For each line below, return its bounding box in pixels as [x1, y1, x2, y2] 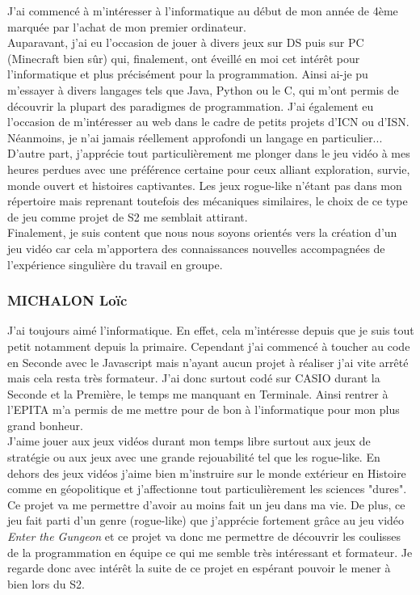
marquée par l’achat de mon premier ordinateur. [7, 18, 246, 35]
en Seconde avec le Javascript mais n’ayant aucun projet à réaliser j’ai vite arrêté [7, 353, 409, 370]
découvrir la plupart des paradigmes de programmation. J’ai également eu [7, 97, 374, 114]
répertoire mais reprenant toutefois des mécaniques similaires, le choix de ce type [7, 192, 408, 209]
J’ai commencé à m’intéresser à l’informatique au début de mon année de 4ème [7, 2, 398, 19]
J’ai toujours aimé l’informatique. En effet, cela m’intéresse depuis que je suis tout [7, 322, 414, 339]
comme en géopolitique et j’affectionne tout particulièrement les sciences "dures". [7, 480, 407, 497]
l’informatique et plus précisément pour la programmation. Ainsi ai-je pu [7, 65, 368, 82]
